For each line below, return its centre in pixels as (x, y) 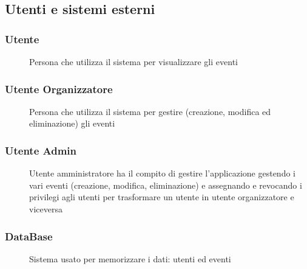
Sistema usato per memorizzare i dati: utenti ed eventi (130, 258)
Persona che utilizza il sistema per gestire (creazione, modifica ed (150, 111)
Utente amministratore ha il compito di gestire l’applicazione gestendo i (162, 173)
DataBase (29, 236)
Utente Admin (41, 150)
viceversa (46, 209)
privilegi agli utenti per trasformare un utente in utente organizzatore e (162, 197)
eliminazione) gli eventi (72, 123)
